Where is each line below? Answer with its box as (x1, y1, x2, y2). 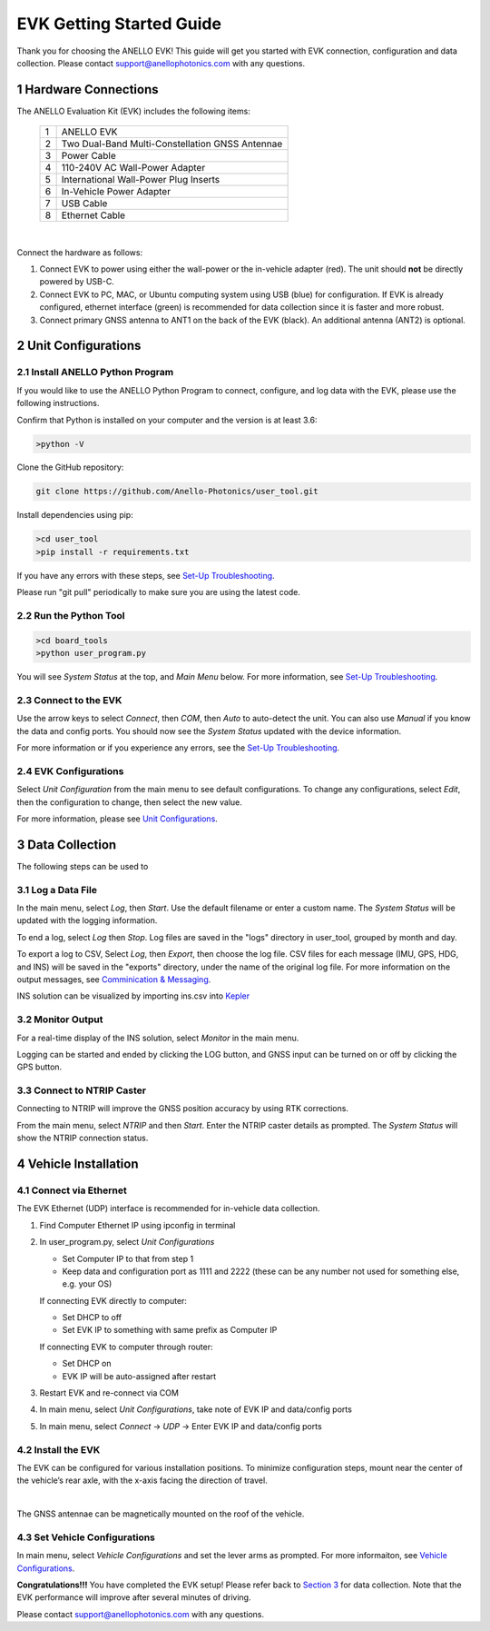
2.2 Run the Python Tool (16, 609, 125, 622)
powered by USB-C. (39, 276, 115, 287)
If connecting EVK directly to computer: (39, 1295, 188, 1306)
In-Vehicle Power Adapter (61, 185, 171, 198)
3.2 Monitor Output (16, 1013, 103, 1026)
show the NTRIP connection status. (16, 1132, 149, 1144)
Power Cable (61, 150, 117, 163)
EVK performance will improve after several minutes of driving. (16, 1592, 251, 1603)
